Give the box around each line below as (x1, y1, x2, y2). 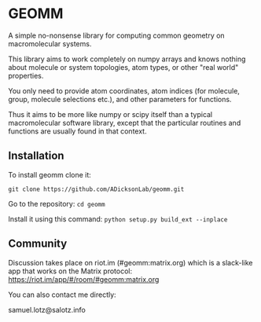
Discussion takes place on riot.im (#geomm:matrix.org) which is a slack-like (8, 258, 253, 267)
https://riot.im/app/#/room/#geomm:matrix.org (8, 274, 160, 284)
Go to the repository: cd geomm (8, 199, 105, 208)
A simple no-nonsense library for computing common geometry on (8, 31, 226, 40)
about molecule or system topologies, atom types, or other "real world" (8, 62, 239, 71)
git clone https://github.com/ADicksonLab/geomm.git (8, 185, 185, 193)
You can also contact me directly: (8, 290, 116, 299)
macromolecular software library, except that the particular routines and (8, 118, 241, 127)
